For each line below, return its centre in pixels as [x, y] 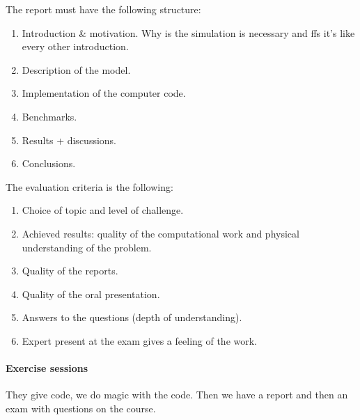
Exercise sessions [47, 368]
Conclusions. [49, 163]
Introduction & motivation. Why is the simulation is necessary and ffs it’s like [188, 32]
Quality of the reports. [70, 271]
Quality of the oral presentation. [91, 294]
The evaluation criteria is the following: [89, 186]
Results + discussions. [69, 140]
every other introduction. [75, 46]
